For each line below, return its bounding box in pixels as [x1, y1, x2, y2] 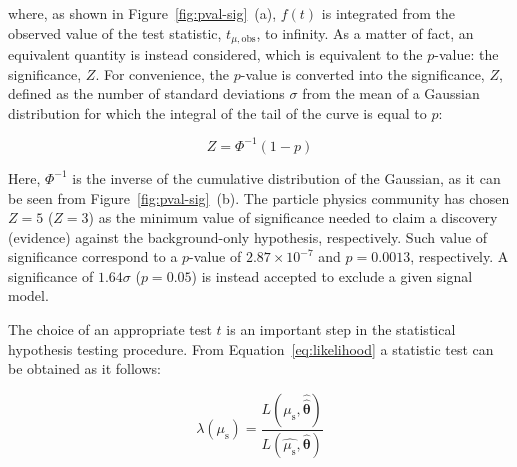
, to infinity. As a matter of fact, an [256, 22, 474, 43]
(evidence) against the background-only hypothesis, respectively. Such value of [8, 226, 488, 247]
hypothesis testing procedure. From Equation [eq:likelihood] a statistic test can [8, 338, 494, 359]
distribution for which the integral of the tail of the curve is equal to [8, 102, 427, 123]
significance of [8, 265, 94, 286]
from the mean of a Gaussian [302, 83, 480, 104]
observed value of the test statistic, [8, 22, 222, 43]
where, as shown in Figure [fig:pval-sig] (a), [8, 3, 277, 23]
